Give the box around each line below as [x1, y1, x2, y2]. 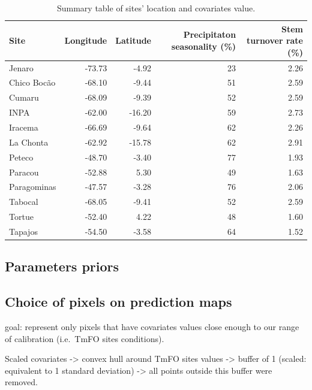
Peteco [9, 150, 34, 163]
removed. [5, 376, 38, 388]
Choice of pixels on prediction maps [5, 292, 232, 311]
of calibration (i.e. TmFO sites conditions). [5, 332, 164, 344]
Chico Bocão [9, 76, 56, 89]
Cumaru [9, 91, 39, 104]
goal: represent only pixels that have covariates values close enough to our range [5, 320, 299, 332]
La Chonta [9, 135, 49, 148]
